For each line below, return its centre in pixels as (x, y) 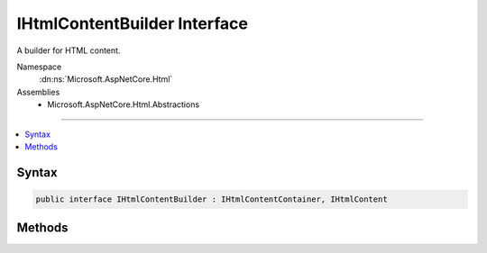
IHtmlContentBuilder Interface (132, 23)
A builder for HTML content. (69, 50)
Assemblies (38, 92)
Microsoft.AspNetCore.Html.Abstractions (124, 104)
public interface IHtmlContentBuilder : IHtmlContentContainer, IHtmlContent (211, 199)
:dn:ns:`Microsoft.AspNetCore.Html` (106, 79)
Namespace (39, 67)
